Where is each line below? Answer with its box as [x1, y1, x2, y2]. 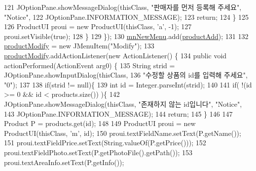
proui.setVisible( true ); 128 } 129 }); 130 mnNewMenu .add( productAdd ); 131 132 [4, 31, 249, 41]
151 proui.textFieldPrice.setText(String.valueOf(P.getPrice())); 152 [4, 137, 206, 148]
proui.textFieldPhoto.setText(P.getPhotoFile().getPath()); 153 [4, 147, 193, 157]
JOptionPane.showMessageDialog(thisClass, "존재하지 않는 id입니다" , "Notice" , [4, 98, 242, 109]
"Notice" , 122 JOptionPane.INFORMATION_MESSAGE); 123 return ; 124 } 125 [4, 11, 249, 22]
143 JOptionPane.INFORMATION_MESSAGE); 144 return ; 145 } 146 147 [4, 108, 233, 119]
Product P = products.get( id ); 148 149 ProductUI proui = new [4, 118, 196, 128]
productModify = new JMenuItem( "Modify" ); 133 [4, 41, 154, 51]
